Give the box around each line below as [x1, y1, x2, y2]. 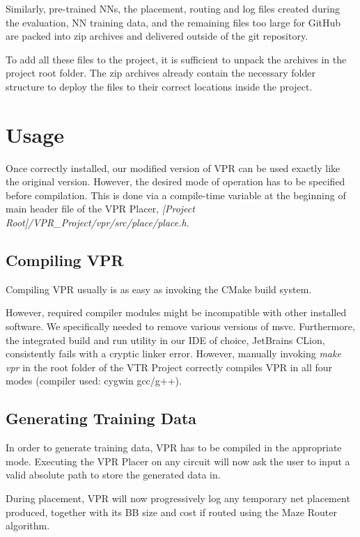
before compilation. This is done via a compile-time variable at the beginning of [6, 187, 346, 202]
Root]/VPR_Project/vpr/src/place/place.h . [6, 215, 189, 230]
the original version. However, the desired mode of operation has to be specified [6, 174, 345, 189]
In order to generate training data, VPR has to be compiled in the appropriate [6, 440, 342, 455]
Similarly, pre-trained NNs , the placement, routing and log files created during [6, 1, 340, 15]
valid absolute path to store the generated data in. [6, 467, 221, 482]
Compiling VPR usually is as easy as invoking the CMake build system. [6, 281, 312, 296]
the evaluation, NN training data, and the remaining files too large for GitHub [6, 15, 341, 29]
